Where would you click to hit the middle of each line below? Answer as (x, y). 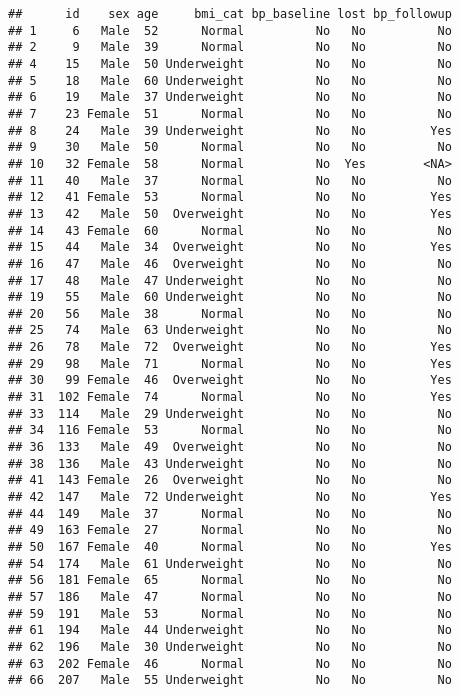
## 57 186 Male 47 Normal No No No (230, 596)
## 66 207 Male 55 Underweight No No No (230, 680)
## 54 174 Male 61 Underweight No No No (230, 563)
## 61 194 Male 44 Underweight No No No (230, 630)
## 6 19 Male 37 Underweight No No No (230, 97)
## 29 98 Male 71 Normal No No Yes (230, 363)
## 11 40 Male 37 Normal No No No (230, 180)
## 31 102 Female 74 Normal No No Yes (230, 397)
